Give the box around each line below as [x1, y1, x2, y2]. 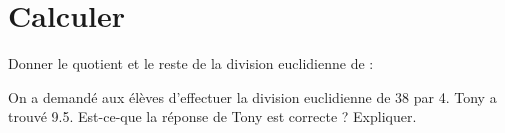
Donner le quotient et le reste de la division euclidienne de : [8, 53, 374, 74]
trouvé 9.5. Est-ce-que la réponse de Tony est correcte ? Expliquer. [8, 106, 417, 127]
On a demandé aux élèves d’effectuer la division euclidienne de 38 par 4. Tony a [8, 86, 497, 107]
